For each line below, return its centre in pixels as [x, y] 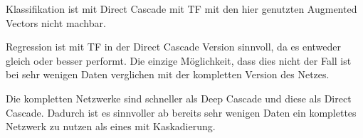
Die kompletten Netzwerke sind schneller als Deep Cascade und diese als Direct [179, 98]
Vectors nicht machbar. [56, 22]
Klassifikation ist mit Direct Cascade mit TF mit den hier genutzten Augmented [181, 9]
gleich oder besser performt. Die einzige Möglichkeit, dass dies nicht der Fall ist [179, 60]
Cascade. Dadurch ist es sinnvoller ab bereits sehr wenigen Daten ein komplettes [181, 112]
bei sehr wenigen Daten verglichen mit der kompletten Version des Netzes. [168, 74]
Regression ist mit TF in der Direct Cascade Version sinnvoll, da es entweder [174, 47]
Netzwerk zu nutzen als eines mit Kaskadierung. [111, 126]
